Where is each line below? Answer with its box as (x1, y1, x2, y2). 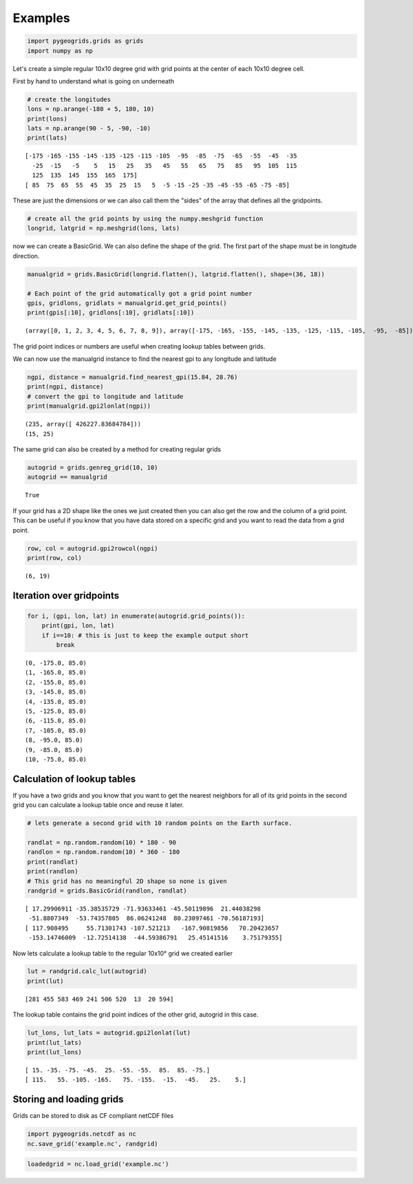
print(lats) (27, 134, 68, 142)
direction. (12, 251, 40, 260)
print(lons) (27, 114, 68, 123)
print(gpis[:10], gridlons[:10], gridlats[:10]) (27, 309, 195, 317)
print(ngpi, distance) (27, 383, 104, 391)
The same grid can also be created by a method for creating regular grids (12, 445, 222, 453)
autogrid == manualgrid (27, 473, 108, 481)
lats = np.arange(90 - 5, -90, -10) (27, 125, 151, 132)
